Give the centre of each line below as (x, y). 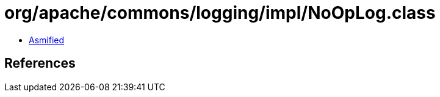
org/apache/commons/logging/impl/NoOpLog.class (220, 13)
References (40, 63)
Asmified (47, 40)
